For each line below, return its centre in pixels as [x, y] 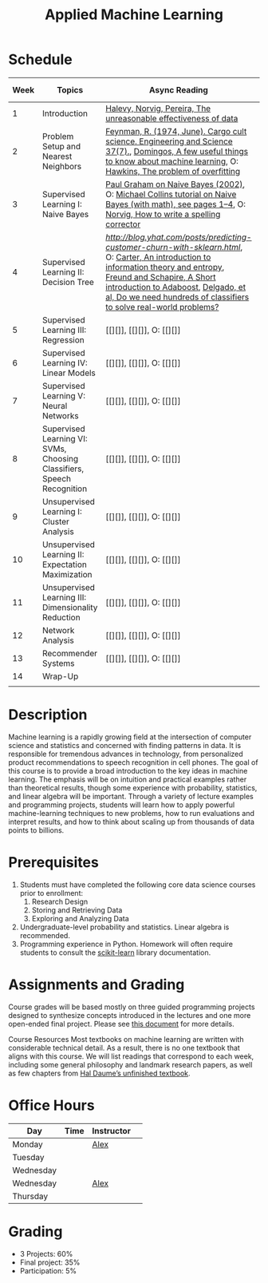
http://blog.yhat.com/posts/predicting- [179, 237]
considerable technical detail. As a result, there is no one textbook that [124, 1047]
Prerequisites [54, 863]
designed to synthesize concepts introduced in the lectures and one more [130, 1015]
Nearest [57, 156]
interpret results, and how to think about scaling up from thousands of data [132, 822]
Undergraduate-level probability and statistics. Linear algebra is [124, 927]
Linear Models [69, 373]
